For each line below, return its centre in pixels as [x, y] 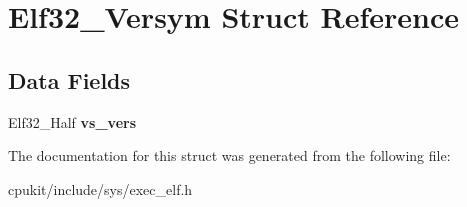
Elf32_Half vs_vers [72, 121]
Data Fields [69, 79]
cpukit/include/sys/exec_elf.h [100, 188]
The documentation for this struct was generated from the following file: [229, 155]
